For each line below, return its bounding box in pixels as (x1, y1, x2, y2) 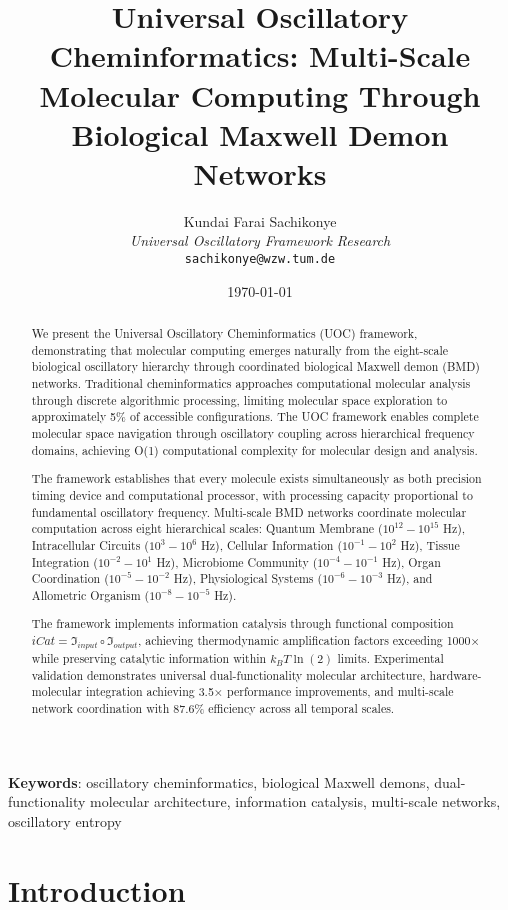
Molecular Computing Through (39, 74, 481, 115)
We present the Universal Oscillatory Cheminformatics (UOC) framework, (31, 325, 418, 342)
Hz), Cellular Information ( (200, 536, 343, 553)
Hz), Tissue (400, 536, 460, 553)
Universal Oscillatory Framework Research (129, 230, 391, 251)
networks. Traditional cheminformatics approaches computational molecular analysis (31, 375, 471, 392)
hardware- (429, 666, 482, 683)
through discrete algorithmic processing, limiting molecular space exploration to (31, 391, 448, 408)
